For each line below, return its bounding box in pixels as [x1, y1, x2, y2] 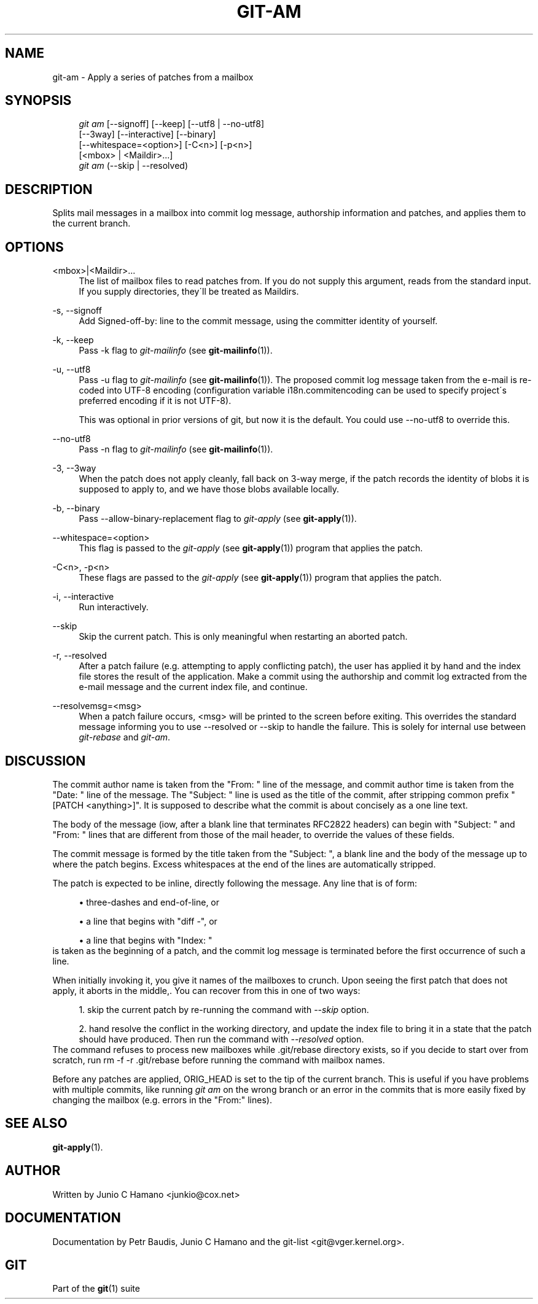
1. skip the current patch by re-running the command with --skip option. [79, 1004, 369, 1015]
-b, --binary [52, 503, 100, 514]
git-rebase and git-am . [79, 732, 171, 743]
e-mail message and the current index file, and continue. [79, 681, 308, 693]
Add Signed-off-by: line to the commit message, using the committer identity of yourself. [79, 316, 438, 327]
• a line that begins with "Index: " [79, 934, 212, 945]
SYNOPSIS [5, 93, 72, 109]
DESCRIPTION [5, 181, 93, 197]
